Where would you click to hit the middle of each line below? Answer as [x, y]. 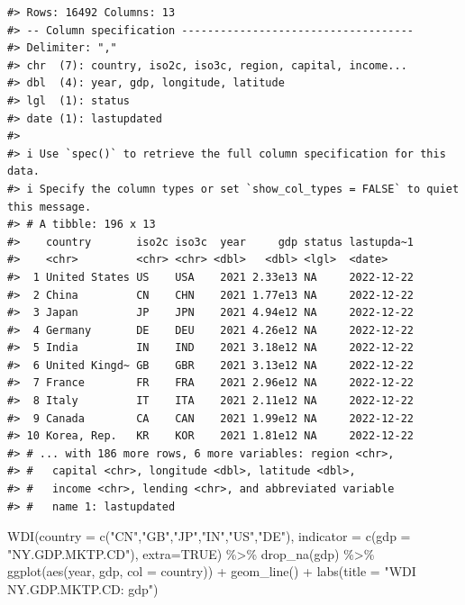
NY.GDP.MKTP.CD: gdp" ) [83, 589]
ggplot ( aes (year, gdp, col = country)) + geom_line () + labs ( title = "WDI [212, 571]
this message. [50, 207]
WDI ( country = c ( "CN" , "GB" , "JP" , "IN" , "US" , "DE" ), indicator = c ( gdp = [209, 536]
